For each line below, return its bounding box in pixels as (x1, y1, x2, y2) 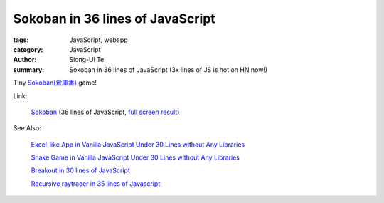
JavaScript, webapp (69, 36, 128, 44)
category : (13, 45, 43, 53)
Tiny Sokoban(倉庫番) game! (13, 78, 97, 87)
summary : (13, 65, 45, 74)
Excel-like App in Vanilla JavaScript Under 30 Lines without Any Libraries (31, 140, 245, 149)
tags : (13, 36, 29, 44)
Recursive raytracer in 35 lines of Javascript (31, 179, 161, 188)
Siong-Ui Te (69, 56, 105, 64)
